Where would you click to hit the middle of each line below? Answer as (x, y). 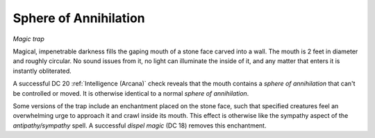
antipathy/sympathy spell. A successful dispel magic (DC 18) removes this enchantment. (140, 126)
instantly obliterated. (42, 71)
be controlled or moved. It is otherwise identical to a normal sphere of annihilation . (131, 93)
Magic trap (28, 39)
